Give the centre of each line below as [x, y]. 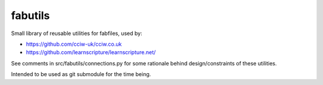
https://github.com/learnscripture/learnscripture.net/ [91, 52]
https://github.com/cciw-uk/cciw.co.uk [74, 44]
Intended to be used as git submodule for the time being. [81, 74]
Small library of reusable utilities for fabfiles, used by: [77, 33]
